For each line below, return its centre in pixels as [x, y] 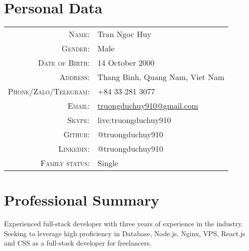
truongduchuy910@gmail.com [148, 106]
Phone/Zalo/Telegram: [49, 91]
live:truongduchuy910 [134, 120]
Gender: [76, 48]
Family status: [65, 163]
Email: [79, 106]
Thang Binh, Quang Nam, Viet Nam [161, 77]
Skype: [78, 120]
